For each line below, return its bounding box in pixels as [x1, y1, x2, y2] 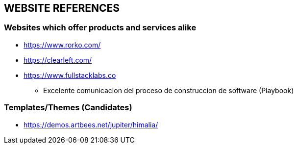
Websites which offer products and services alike [4, 23, 197, 33]
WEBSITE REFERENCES [4, 2, 120, 14]
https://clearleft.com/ [24, 55, 92, 64]
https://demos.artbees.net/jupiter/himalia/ [24, 120, 158, 129]
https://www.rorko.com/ [24, 40, 101, 49]
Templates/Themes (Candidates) [4, 102, 132, 113]
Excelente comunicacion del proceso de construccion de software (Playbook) [43, 86, 294, 95]
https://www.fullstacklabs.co [24, 71, 116, 79]
